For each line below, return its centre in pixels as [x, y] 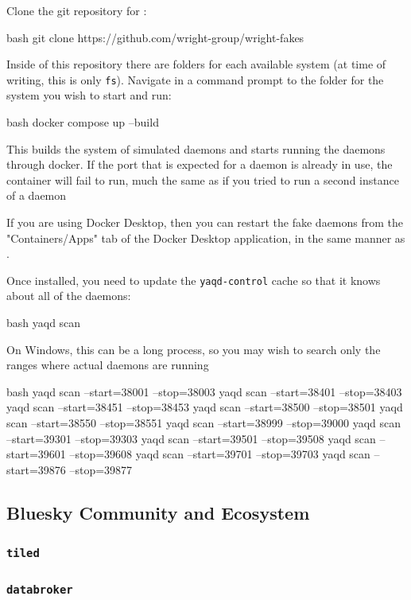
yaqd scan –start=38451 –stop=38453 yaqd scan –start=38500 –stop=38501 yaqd [205, 407]
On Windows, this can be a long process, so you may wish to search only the [194, 349]
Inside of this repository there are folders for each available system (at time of [196, 64]
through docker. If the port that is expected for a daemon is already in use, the [200, 164]
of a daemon [37, 195]
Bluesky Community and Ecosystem [158, 512]
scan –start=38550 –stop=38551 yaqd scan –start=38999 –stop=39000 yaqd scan [204, 423]
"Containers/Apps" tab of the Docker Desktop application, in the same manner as [206, 238]
